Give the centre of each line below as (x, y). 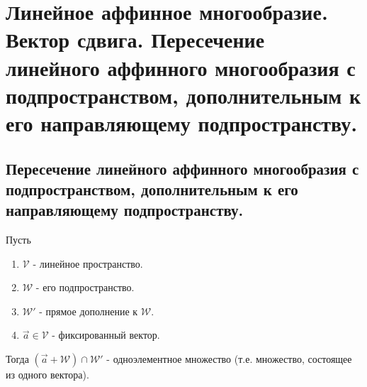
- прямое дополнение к (89, 311)
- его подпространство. (85, 287)
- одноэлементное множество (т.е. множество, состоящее (229, 359)
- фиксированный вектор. (106, 335)
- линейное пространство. (88, 263)
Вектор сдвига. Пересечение (135, 39)
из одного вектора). (47, 375)
